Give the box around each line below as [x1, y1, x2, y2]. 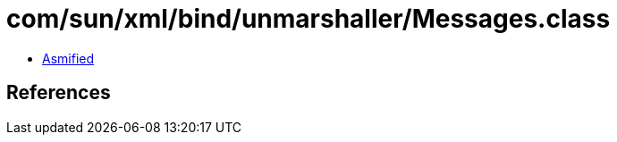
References [6, 81, 111, 104]
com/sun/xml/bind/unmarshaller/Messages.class [6, 4, 611, 34]
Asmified [42, 50, 95, 66]
